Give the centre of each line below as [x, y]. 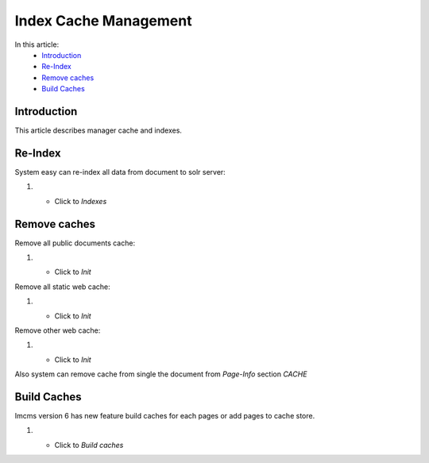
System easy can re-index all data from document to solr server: [120, 172]
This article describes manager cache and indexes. [99, 130]
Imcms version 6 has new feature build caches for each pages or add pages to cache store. [165, 416]
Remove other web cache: [58, 330]
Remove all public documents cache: [75, 243]
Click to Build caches [89, 445]
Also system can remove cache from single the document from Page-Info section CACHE [161, 374]
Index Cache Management [103, 21]
